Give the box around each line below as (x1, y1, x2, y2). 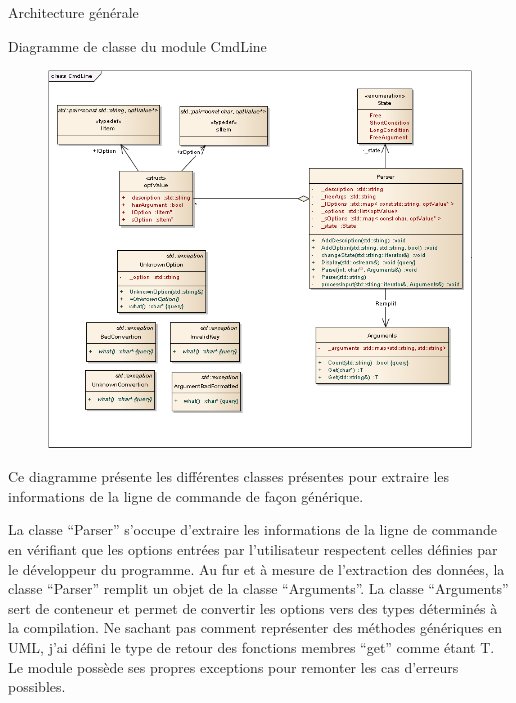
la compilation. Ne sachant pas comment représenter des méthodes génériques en (8, 617, 503, 638)
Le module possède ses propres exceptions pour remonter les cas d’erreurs (8, 656, 459, 677)
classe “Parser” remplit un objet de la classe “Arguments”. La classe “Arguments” (8, 578, 509, 599)
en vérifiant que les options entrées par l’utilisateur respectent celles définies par (8, 539, 498, 559)
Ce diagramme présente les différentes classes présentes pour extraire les (8, 466, 450, 487)
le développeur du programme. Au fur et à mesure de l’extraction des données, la (8, 558, 505, 579)
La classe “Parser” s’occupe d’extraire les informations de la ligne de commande (8, 519, 498, 540)
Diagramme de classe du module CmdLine (8, 35, 267, 56)
